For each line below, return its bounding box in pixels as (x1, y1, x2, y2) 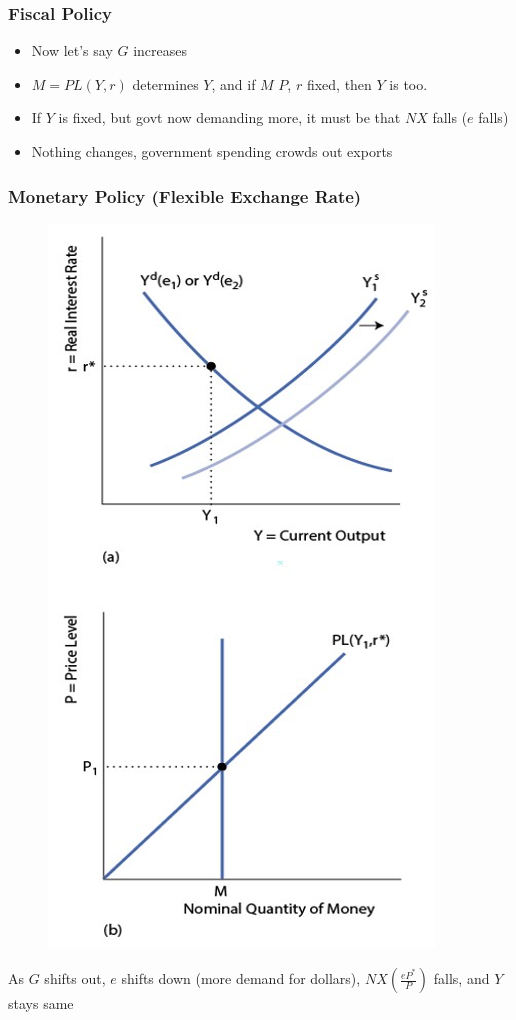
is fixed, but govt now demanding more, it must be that (58, 107, 401, 128)
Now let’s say (31, 40, 113, 61)
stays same (8, 993, 74, 1014)
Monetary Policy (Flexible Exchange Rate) (8, 183, 362, 208)
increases (133, 40, 188, 61)
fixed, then (306, 73, 372, 94)
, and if (211, 73, 256, 94)
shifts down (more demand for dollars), (121, 968, 361, 989)
